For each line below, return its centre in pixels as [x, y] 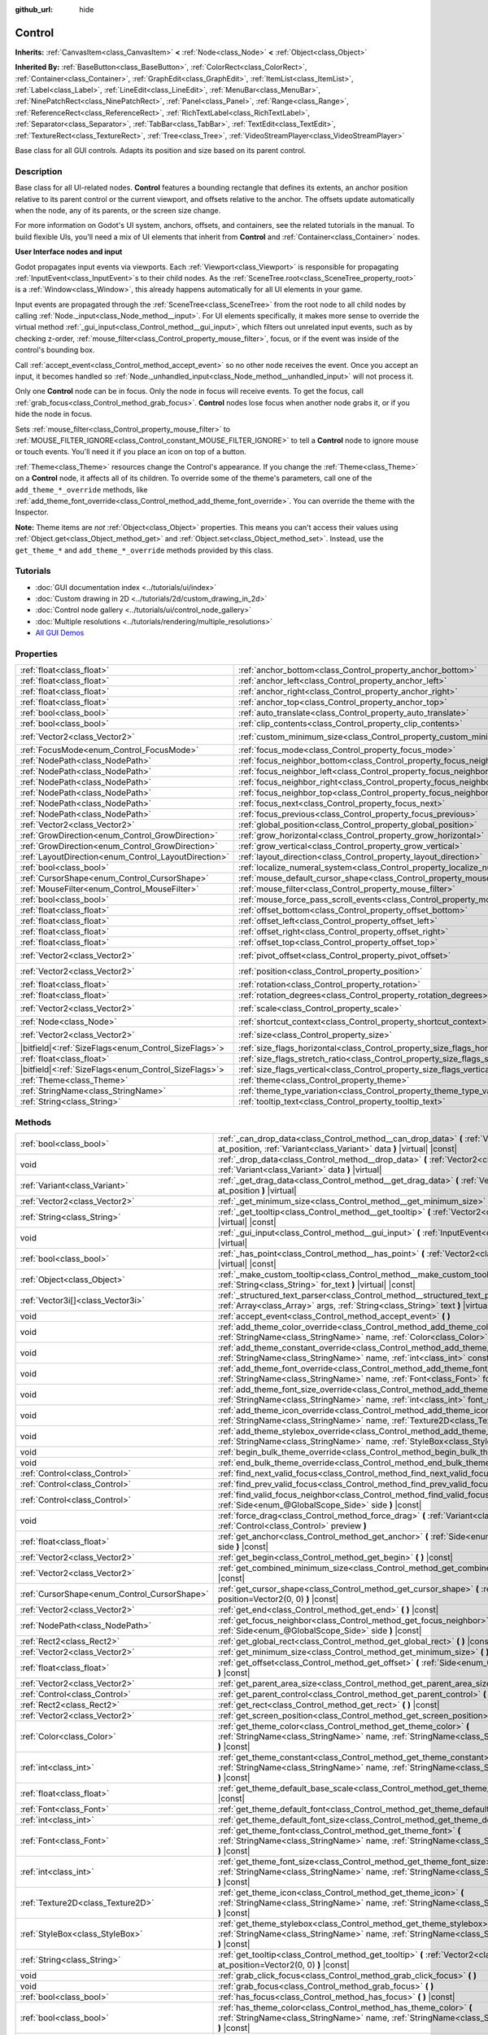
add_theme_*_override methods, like [81, 489]
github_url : [34, 9]
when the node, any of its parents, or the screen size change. [118, 210]
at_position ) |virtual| [257, 1191]
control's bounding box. [55, 350]
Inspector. [32, 512]
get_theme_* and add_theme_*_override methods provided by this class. [144, 550]
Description [39, 171]
